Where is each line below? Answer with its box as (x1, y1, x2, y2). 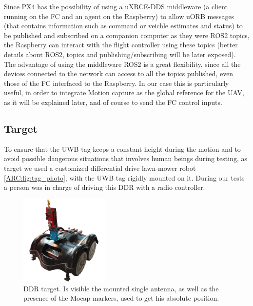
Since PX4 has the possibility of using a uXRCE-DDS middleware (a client (4, 1, 228, 11)
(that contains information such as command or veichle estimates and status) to (4, 20, 243, 31)
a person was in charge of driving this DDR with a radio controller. (4, 182, 205, 192)
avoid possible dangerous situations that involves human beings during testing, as (4, 153, 247, 163)
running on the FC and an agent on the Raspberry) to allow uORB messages (4, 11, 234, 21)
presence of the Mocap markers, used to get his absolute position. (23, 293, 219, 303)
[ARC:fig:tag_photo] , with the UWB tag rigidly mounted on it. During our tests (4, 172, 245, 183)
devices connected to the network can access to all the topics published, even (4, 68, 234, 79)
